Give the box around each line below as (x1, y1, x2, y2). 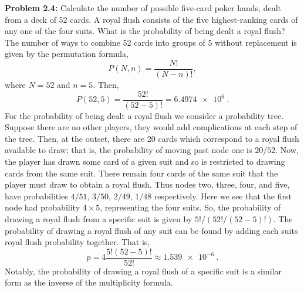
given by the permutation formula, (5, 47, 129, 60)
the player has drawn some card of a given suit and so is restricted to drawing (5, 155, 285, 168)
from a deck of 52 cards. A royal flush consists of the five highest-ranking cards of (5, 13, 298, 25)
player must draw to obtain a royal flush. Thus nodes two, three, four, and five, (5, 178, 290, 191)
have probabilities (5, 189, 68, 202)
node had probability (5, 201, 80, 213)
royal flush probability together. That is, (5, 236, 150, 248)
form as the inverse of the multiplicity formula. (5, 276, 173, 288)
